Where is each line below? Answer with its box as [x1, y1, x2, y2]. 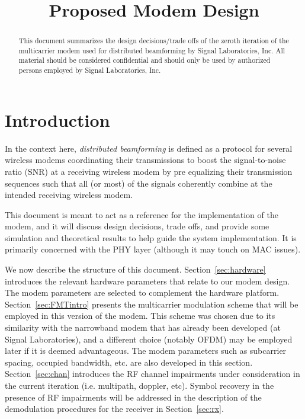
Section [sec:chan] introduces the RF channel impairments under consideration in [5, 367, 300, 380]
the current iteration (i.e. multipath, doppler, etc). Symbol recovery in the [5, 379, 274, 392]
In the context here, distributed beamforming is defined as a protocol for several [5, 142, 293, 154]
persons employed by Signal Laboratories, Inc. [18, 65, 161, 75]
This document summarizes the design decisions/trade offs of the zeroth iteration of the [18, 36, 289, 46]
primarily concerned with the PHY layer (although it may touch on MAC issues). [5, 243, 301, 255]
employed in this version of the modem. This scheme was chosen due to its [5, 309, 275, 322]
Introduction [5, 107, 110, 132]
